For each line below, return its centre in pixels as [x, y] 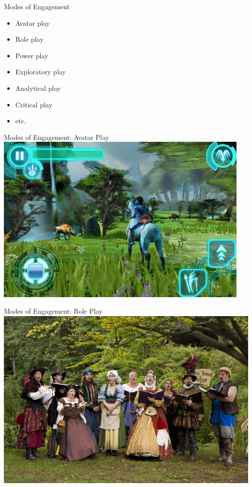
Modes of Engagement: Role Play [53, 311]
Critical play [34, 104]
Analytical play [38, 88]
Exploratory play [40, 72]
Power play [32, 55]
